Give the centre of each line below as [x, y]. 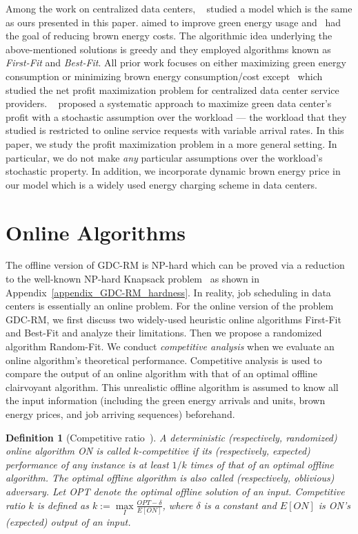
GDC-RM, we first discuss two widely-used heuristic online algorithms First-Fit [173, 319]
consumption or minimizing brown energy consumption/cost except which [164, 76]
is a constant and [240, 505]
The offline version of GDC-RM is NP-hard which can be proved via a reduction [175, 265]
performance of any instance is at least [87, 464]
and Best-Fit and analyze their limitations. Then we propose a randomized [164, 333]
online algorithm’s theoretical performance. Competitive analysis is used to [164, 360]
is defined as [63, 505]
